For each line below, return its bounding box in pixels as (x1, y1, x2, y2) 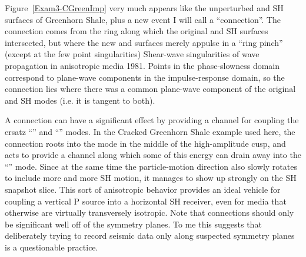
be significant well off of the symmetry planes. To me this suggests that (5, 218, 262, 230)
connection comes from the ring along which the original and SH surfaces (5, 25, 268, 37)
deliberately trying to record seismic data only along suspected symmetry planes (5, 229, 295, 242)
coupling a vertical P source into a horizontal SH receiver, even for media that (5, 195, 287, 207)
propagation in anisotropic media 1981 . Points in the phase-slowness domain (5, 59, 280, 71)
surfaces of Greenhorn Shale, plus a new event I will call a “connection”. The (5, 13, 281, 25)
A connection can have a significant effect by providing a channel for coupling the (5, 114, 299, 126)
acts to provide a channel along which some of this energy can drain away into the (5, 149, 301, 161)
